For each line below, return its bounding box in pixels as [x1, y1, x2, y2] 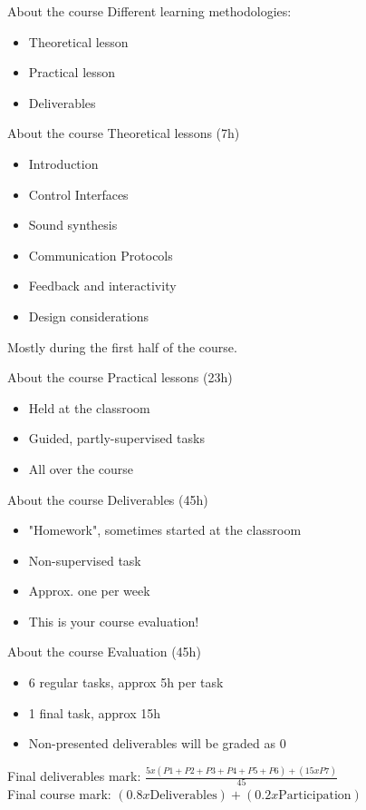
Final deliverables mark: [7, 766, 141, 785]
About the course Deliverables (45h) [7, 489, 208, 509]
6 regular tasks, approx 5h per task [28, 673, 224, 692]
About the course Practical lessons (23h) [7, 368, 233, 387]
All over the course [28, 459, 134, 478]
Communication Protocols [28, 245, 173, 264]
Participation [278, 789, 352, 803]
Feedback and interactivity [28, 276, 177, 295]
